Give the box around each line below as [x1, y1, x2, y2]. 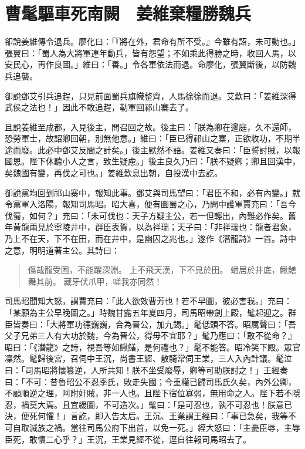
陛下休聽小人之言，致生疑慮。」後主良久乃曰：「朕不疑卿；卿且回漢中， [29, 155, 300, 167]
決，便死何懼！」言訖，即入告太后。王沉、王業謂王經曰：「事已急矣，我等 [5, 410, 288, 422]
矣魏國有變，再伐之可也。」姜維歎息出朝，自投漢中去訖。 [5, 167, 222, 179]
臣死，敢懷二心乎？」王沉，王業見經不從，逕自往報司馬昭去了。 [5, 433, 251, 445]
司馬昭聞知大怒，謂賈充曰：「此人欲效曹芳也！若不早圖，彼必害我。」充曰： [5, 295, 292, 307]
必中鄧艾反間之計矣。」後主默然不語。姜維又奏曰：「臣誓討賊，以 [45, 143, 292, 156]
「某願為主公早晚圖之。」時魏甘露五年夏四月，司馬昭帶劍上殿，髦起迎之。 [5, 306, 288, 318]
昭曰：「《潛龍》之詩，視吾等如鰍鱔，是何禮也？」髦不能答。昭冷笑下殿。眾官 [5, 340, 300, 353]
